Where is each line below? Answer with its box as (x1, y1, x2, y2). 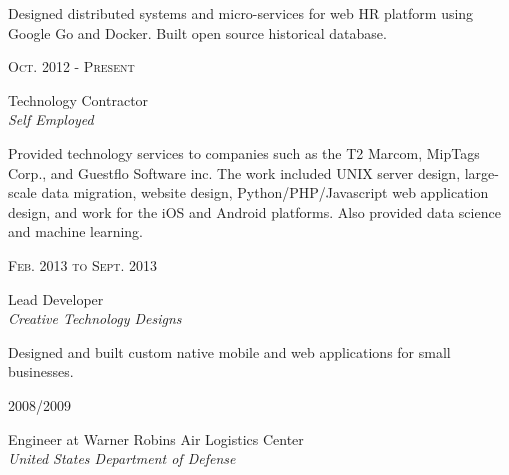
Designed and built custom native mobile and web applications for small (8, 341, 451, 362)
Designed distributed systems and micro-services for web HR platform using (8, 3, 474, 23)
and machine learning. (8, 221, 144, 242)
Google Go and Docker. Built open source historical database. (8, 22, 387, 43)
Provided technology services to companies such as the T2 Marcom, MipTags (8, 142, 480, 163)
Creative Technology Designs (8, 308, 182, 329)
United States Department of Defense (8, 448, 236, 469)
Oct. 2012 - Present (8, 56, 135, 77)
